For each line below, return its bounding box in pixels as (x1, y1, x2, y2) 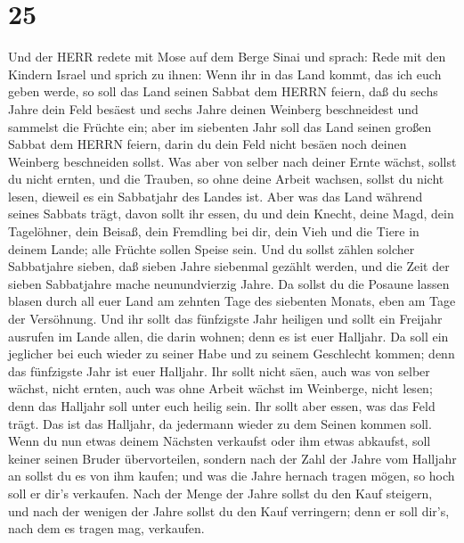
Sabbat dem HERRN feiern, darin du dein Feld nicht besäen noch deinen (8, 135, 407, 153)
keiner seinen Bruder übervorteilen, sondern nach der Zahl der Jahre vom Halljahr (8, 448, 457, 467)
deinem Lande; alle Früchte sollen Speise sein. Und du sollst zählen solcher (8, 239, 415, 258)
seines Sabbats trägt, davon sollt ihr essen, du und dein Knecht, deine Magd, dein (8, 204, 454, 223)
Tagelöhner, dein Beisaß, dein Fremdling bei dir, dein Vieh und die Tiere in (8, 222, 419, 241)
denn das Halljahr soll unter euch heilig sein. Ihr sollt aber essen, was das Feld (8, 397, 436, 415)
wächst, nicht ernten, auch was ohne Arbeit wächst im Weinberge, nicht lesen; (8, 379, 433, 398)
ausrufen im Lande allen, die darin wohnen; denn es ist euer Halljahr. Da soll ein (8, 326, 449, 345)
